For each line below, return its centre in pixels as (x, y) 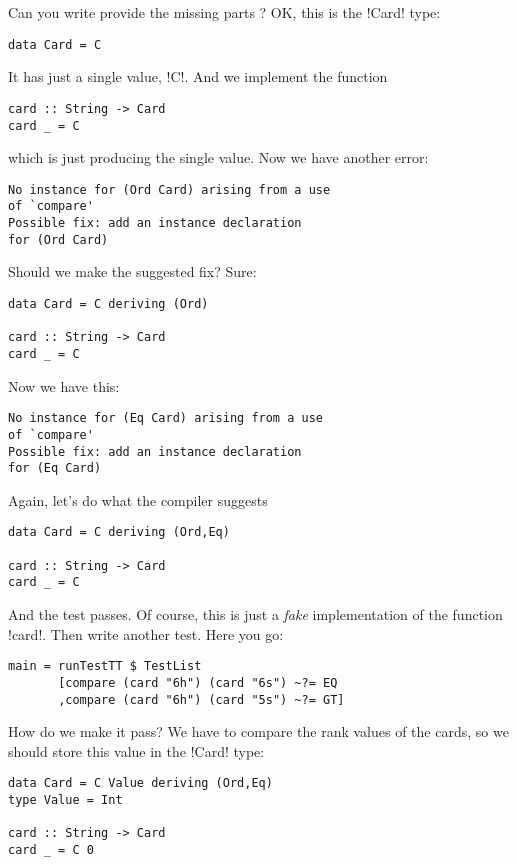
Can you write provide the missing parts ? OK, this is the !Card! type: (224, 12)
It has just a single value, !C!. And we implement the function (198, 76)
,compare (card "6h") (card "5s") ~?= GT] (201, 699)
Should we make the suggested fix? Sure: (132, 271)
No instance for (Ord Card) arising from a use (169, 189)
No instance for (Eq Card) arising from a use (165, 418)
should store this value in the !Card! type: (136, 750)
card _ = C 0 (51, 850)
